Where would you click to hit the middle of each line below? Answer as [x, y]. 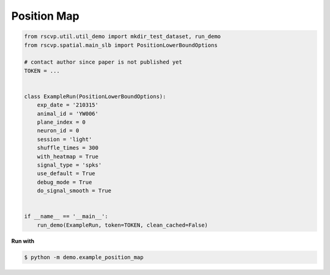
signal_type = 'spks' [69, 165]
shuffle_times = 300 [68, 148]
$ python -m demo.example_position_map [84, 257]
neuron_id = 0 [58, 131]
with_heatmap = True [68, 156]
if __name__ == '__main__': [66, 217]
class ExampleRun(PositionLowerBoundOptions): [95, 96]
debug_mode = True [64, 182]
